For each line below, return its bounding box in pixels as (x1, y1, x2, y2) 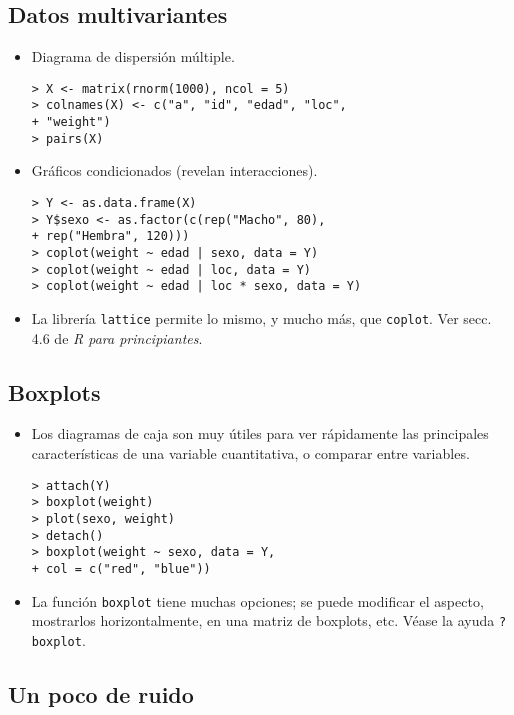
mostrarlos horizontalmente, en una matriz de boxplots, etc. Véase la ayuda (31, 610, 495, 631)
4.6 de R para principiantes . (31, 327, 203, 348)
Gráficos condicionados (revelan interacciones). (31, 160, 318, 181)
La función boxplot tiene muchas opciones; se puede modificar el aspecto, (31, 590, 484, 611)
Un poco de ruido (8, 678, 194, 709)
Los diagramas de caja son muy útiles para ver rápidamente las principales (31, 423, 489, 444)
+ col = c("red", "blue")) (31, 561, 211, 576)
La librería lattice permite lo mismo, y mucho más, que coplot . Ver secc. (31, 307, 492, 328)
